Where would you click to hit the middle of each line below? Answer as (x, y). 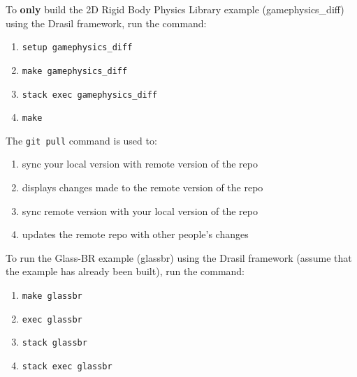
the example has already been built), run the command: (125, 271)
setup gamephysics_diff (77, 48)
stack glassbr (54, 343)
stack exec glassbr (67, 367)
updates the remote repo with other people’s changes (135, 234)
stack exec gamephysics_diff (90, 95)
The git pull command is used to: (81, 140)
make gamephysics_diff (75, 71)
